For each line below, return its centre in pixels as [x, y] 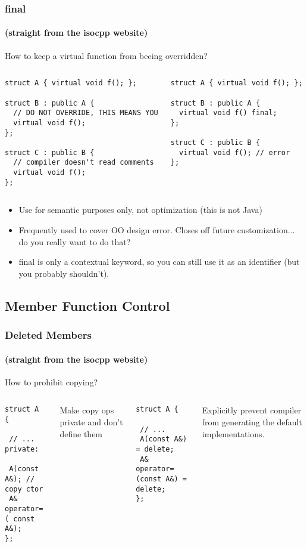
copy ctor [24, 489]
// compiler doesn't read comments [84, 163]
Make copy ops [87, 410]
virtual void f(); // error [235, 152]
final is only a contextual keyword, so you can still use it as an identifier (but [159, 262]
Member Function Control [87, 305]
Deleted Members [48, 335]
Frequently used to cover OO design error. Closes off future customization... [157, 230]
